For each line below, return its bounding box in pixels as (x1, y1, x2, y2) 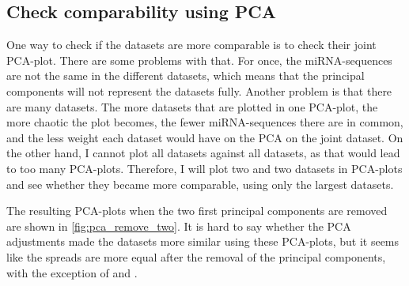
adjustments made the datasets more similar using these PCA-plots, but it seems (6, 233, 400, 250)
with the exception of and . (6, 264, 138, 280)
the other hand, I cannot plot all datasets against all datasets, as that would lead (6, 145, 400, 161)
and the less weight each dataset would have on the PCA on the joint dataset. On (6, 129, 403, 145)
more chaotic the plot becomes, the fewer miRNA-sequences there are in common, (6, 114, 403, 130)
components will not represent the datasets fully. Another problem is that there (6, 82, 392, 99)
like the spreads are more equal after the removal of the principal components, (6, 248, 386, 265)
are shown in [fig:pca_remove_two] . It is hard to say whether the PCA (6, 217, 351, 234)
